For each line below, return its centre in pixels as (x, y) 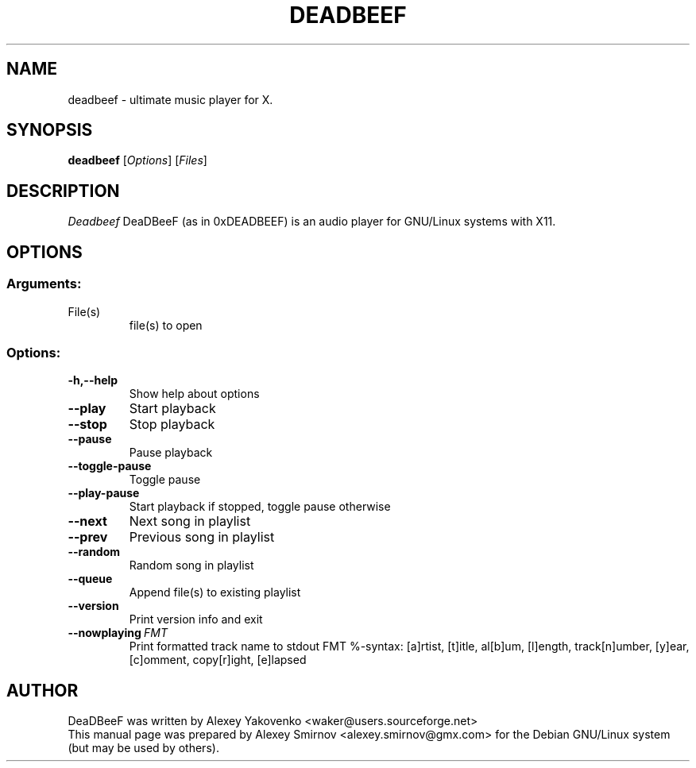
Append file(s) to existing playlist (215, 592)
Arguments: (44, 284)
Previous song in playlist (202, 537)
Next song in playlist (190, 521)
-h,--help (93, 380)
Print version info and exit (196, 619)
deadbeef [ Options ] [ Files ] (137, 160)
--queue (90, 579)
